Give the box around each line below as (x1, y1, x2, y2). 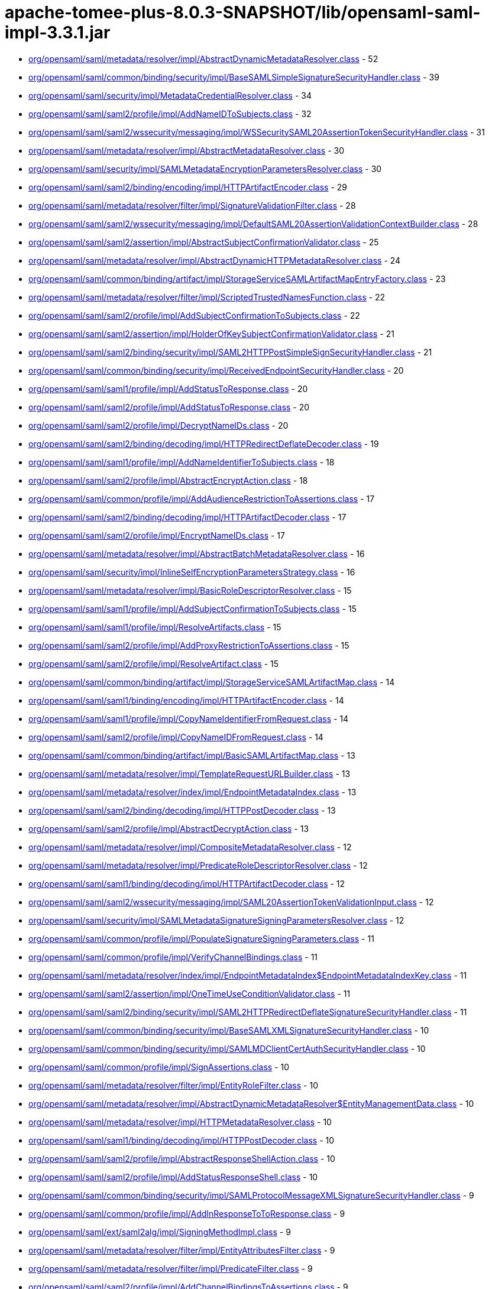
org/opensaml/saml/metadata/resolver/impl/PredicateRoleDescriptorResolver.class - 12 (28, 860, 368, 870)
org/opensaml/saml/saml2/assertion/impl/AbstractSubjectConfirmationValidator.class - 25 (28, 237, 379, 247)
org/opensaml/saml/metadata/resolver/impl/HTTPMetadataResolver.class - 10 (28, 1116, 332, 1127)
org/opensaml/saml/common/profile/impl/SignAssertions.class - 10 (28, 1061, 290, 1072)
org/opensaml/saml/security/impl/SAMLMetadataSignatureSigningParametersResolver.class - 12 (28, 915, 404, 925)
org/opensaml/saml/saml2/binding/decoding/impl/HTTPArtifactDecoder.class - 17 (28, 511, 346, 522)
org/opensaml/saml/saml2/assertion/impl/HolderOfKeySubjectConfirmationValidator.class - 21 (28, 328, 395, 339)
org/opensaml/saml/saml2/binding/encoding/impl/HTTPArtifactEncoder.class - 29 (28, 182, 348, 192)
